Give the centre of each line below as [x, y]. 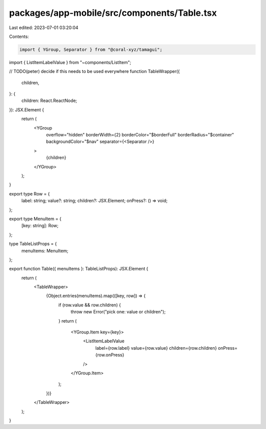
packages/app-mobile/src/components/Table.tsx [113, 13]
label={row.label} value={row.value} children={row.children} [156, 348]
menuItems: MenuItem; [45, 251]
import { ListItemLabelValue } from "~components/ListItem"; [70, 62]
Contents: [19, 36]
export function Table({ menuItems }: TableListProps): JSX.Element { [79, 269]
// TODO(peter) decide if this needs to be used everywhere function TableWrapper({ [94, 71]
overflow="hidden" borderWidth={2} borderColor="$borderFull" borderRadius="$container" [140, 135]
